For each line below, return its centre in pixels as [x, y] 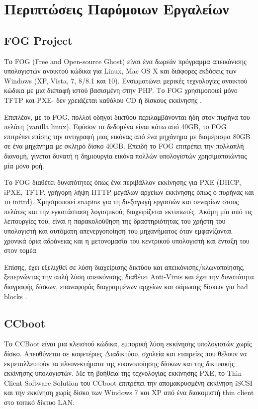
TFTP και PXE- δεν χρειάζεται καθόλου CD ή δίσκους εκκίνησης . [103, 100]
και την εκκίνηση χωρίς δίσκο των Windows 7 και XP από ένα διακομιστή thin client [129, 392]
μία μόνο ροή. [24, 165]
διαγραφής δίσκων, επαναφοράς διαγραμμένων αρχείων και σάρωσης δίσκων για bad [126, 286]
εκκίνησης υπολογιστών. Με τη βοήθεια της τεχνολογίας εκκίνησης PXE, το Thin [123, 373]
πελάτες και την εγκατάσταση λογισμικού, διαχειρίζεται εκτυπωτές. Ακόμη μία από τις [128, 211]
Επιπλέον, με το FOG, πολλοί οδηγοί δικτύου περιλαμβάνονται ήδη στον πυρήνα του [127, 117]
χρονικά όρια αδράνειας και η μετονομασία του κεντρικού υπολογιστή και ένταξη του [127, 240]
